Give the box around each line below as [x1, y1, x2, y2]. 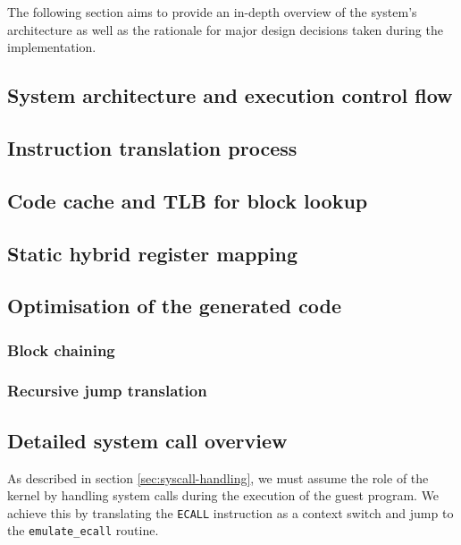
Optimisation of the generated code [7, 292, 341, 319]
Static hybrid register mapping [7, 239, 298, 267]
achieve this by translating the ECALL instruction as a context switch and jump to [7, 503, 454, 522]
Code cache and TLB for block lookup [7, 186, 368, 214]
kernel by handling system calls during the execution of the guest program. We [7, 486, 440, 505]
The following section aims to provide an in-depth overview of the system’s [7, 3, 417, 21]
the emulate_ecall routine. [7, 521, 159, 540]
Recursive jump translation [7, 379, 207, 402]
